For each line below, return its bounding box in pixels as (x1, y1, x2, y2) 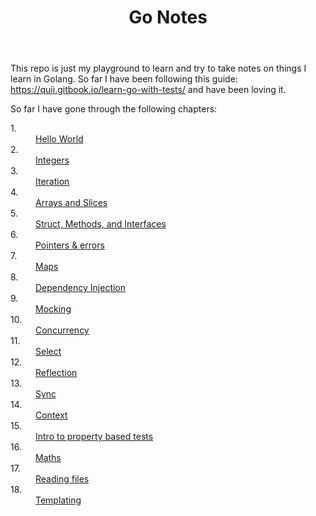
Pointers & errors (35, 239, 105, 251)
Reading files (35, 473, 90, 485)
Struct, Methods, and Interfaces (35, 218, 167, 230)
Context (35, 409, 68, 421)
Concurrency (35, 324, 90, 336)
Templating (35, 494, 82, 506)
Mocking (35, 303, 72, 315)
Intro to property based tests (35, 431, 154, 443)
